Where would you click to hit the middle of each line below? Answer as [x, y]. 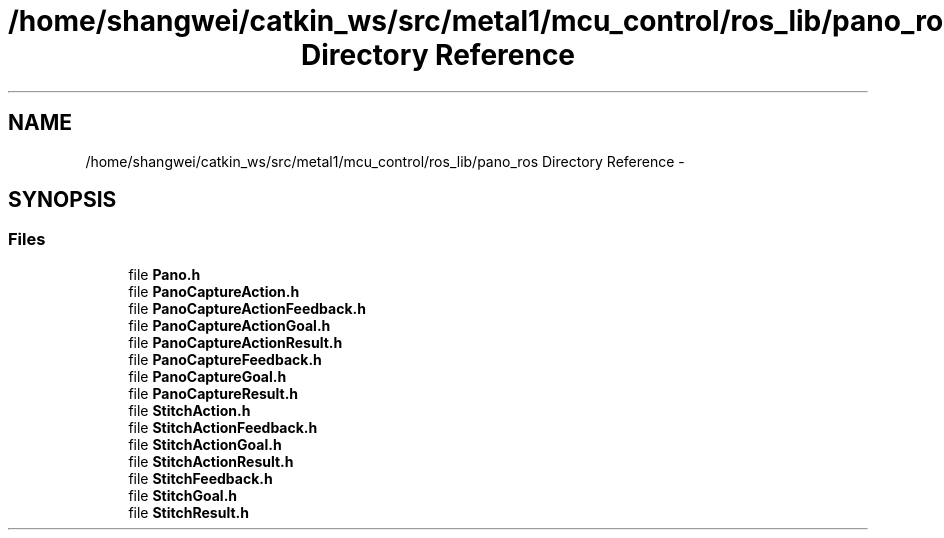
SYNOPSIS [62, 200]
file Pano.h [164, 274]
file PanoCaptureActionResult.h [235, 342]
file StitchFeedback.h [200, 478]
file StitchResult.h [188, 512]
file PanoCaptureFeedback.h [225, 359]
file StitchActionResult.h [211, 461]
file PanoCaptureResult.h [213, 393]
